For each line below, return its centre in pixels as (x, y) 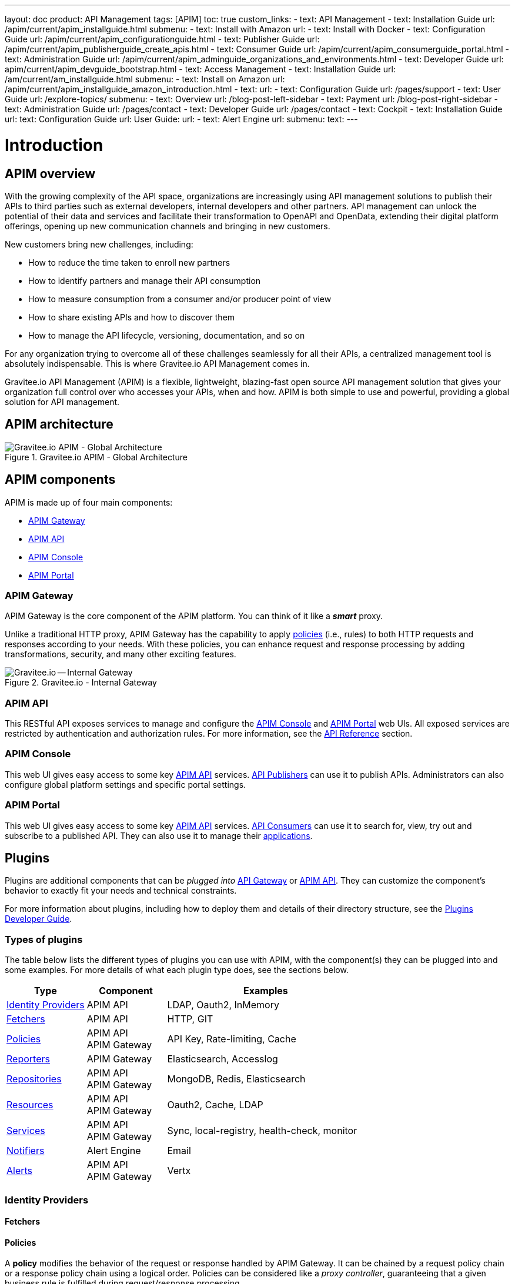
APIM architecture (59, 424)
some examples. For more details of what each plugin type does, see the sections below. (177, 970)
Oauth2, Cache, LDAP (215, 1105)
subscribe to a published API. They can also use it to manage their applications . (159, 835)
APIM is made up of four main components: (89, 502)
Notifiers (26, 1151)
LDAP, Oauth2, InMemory (223, 1005)
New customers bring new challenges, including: (99, 244)
